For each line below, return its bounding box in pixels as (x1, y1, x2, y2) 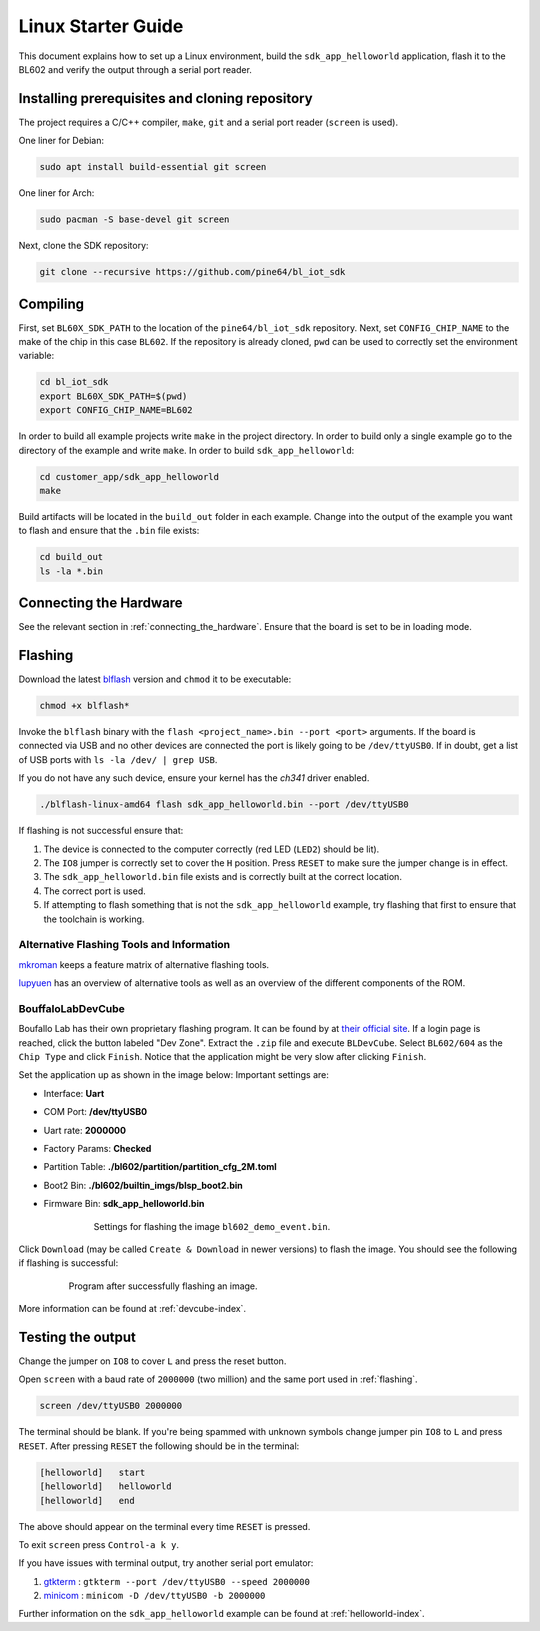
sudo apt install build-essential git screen (39, 161, 267, 173)
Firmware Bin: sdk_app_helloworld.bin (43, 1198, 205, 1210)
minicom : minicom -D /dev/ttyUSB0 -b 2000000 (43, 1590, 266, 1602)
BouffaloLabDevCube (18, 1001, 125, 1015)
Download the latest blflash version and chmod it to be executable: (18, 673, 292, 685)
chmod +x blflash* (39, 700, 130, 712)
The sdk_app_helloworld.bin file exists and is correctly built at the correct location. (43, 871, 402, 883)
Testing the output (18, 1328, 137, 1345)
